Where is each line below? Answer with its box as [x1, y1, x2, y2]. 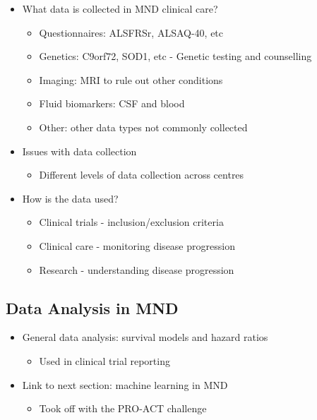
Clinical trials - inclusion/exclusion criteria [39, 215, 224, 229]
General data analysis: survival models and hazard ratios [22, 330, 268, 344]
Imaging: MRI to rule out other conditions [39, 72, 223, 87]
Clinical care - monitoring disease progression [39, 238, 235, 253]
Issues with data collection [22, 143, 137, 158]
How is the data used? [22, 191, 119, 205]
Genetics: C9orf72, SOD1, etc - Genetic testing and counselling [39, 49, 312, 64]
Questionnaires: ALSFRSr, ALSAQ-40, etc [39, 25, 224, 40]
